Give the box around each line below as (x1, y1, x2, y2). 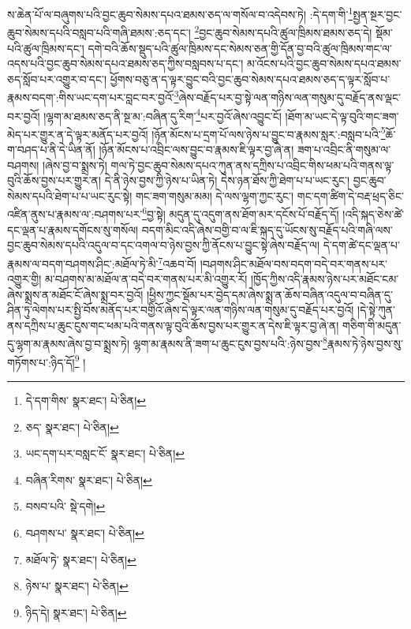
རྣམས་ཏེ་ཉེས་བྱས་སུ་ (327, 335, 403, 352)
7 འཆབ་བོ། (158, 253, 197, 271)
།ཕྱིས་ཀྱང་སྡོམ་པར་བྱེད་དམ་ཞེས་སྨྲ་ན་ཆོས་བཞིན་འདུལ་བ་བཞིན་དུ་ (146, 286, 393, 302)
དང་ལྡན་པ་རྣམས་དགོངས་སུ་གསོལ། (7, 221, 139, 238)
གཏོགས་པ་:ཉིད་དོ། (7, 354, 75, 370)
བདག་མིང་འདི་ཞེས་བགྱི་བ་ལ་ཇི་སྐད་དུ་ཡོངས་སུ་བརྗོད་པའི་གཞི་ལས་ (141, 221, 393, 238)
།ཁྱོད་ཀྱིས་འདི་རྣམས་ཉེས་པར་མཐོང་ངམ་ (251, 271, 399, 287)
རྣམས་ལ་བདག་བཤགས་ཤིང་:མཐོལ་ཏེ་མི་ (7, 255, 159, 271)
